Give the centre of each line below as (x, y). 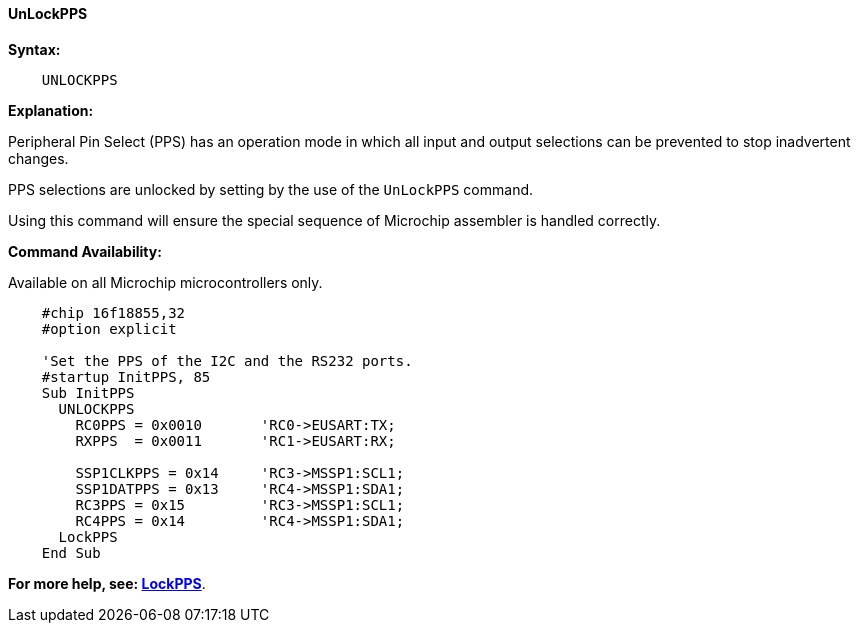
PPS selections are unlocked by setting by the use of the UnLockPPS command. (271, 189)
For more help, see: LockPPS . (107, 583)
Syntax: (34, 49)
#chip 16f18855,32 (113, 312)
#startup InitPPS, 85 (126, 376)
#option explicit (109, 328)
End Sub (71, 552)
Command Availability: (85, 251)
